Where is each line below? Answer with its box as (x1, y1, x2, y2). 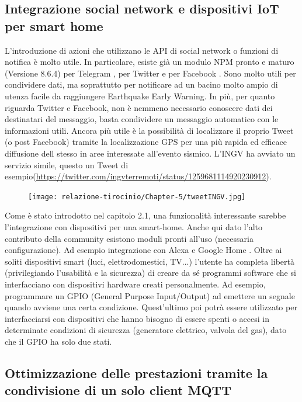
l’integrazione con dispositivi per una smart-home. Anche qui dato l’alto (5, 220, 262, 233)
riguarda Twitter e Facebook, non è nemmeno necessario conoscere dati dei (5, 101, 273, 113)
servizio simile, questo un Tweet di (5, 158, 129, 171)
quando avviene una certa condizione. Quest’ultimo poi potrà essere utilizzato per (5, 301, 297, 313)
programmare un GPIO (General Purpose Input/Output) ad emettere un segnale (5, 289, 295, 301)
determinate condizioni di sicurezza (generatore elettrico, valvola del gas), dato (5, 324, 287, 336)
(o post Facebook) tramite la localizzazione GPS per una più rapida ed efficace (5, 136, 287, 148)
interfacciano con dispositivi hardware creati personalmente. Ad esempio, (5, 278, 266, 290)
